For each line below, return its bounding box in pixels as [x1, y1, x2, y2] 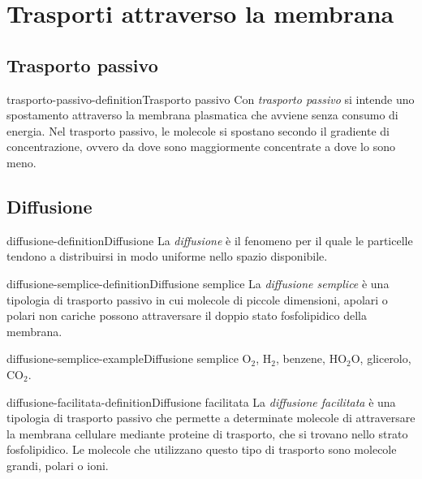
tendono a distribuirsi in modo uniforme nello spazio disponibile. [6, 248, 328, 265]
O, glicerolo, [351, 350, 411, 367]
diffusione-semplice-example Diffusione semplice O [6, 350, 252, 367]
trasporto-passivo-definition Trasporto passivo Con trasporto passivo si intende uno [6, 90, 415, 107]
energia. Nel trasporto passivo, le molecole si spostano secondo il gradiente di [6, 122, 390, 139]
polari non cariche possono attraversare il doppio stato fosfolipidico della [6, 307, 367, 324]
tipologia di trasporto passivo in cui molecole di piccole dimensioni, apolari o [6, 291, 388, 308]
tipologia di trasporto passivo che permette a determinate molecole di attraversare [6, 409, 416, 426]
